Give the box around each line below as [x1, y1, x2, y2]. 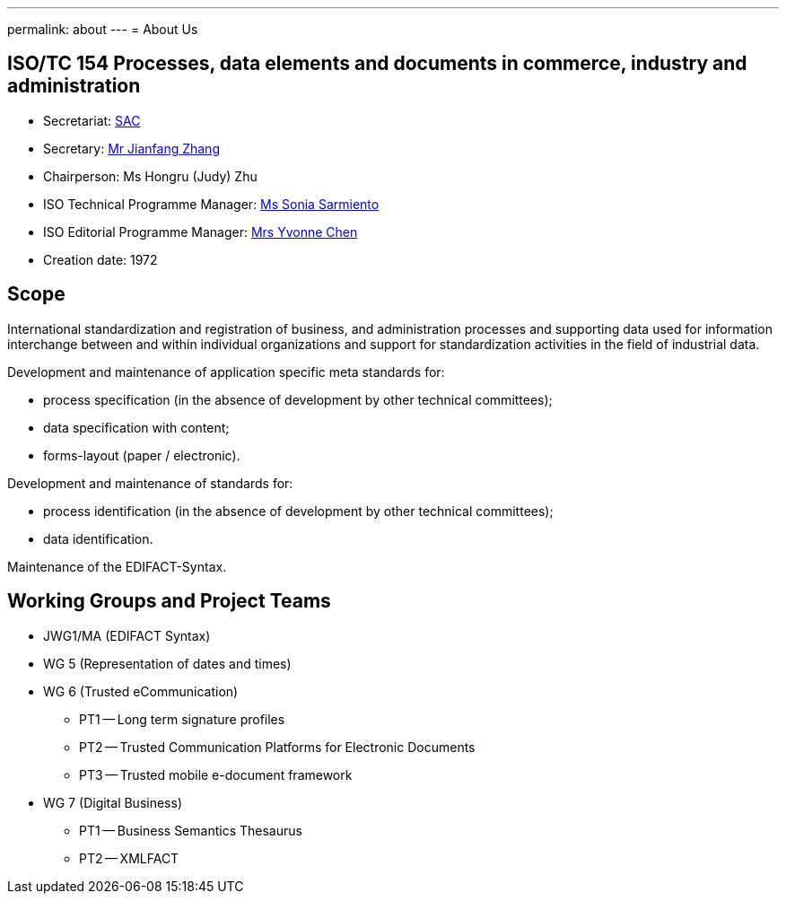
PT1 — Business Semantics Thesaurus [79, 822, 302, 838]
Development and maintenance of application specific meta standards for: [7, 363, 445, 380]
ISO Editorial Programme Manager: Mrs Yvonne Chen [43, 223, 358, 240]
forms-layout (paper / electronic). [43, 447, 240, 463]
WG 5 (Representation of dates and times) [43, 655, 292, 671]
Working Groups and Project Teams [7, 590, 331, 613]
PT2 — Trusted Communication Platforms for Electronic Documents [79, 739, 476, 755]
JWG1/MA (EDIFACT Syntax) [43, 627, 211, 643]
